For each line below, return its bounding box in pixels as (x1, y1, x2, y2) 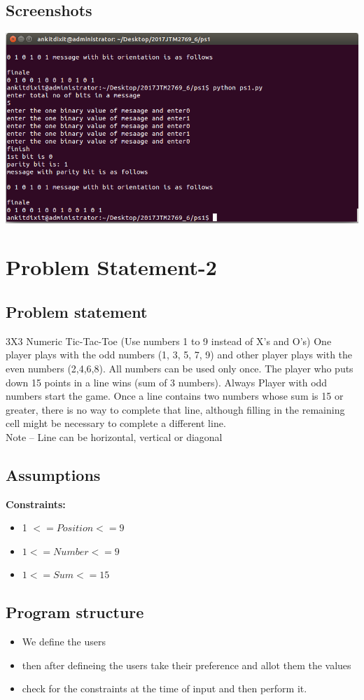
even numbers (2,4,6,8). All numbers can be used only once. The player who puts (6, 360, 353, 375)
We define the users (22, 634, 106, 649)
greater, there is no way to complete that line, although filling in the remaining (6, 402, 345, 416)
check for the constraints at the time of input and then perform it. (22, 681, 307, 696)
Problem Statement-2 (6, 253, 217, 281)
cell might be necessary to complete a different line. (6, 416, 226, 430)
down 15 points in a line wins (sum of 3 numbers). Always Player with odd (6, 374, 328, 389)
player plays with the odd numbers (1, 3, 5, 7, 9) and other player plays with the (6, 347, 353, 362)
